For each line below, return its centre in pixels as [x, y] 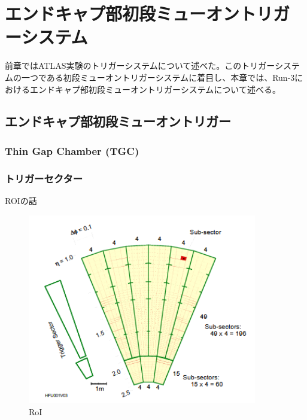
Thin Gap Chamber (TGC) [72, 150]
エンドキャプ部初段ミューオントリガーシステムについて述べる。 [155, 89]
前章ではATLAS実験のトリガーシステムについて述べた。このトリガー [140, 66]
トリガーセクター [44, 178]
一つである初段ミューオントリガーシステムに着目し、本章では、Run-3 [158, 77]
